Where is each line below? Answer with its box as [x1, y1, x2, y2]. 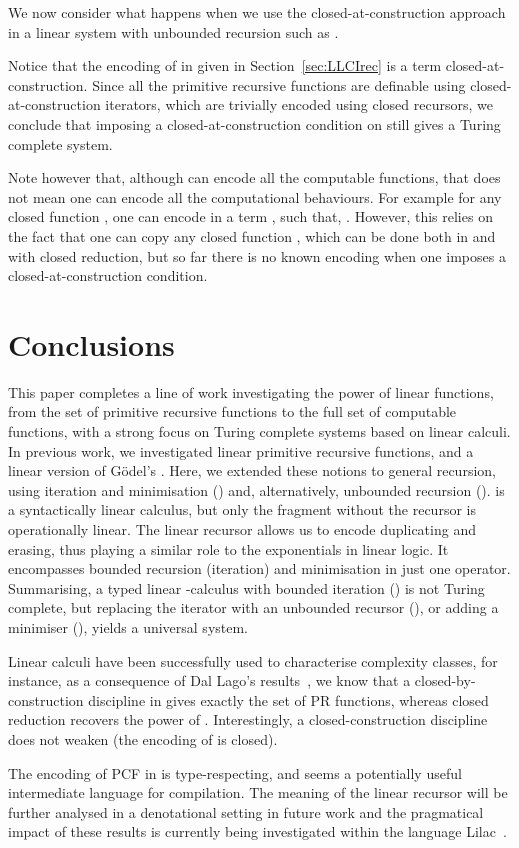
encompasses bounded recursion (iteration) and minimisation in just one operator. [8, 558, 511, 579]
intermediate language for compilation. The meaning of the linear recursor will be [8, 782, 508, 803]
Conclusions [8, 323, 175, 364]
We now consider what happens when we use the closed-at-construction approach [8, 2, 506, 22]
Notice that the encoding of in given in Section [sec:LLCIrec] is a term [8, 55, 442, 76]
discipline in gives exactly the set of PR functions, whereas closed [88, 689, 489, 710]
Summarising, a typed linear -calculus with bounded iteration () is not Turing [8, 577, 485, 598]
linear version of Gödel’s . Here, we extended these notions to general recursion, [8, 460, 496, 481]
